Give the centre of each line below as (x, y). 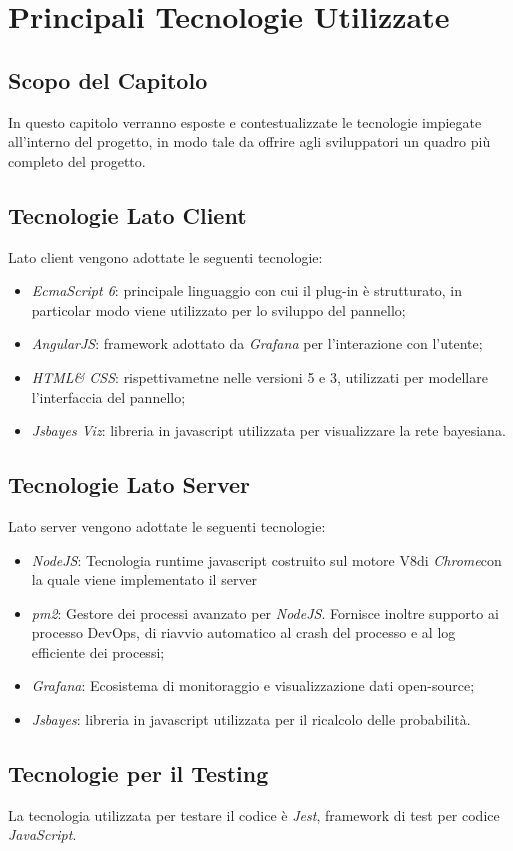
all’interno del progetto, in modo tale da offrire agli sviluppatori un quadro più (249, 141)
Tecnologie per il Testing (138, 773)
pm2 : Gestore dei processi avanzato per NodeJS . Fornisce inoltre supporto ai (265, 612)
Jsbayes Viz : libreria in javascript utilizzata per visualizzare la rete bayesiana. (268, 430)
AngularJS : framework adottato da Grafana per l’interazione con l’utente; (257, 343)
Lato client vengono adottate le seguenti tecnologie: (165, 256)
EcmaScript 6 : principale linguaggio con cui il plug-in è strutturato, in (246, 290)
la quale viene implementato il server (144, 579)
